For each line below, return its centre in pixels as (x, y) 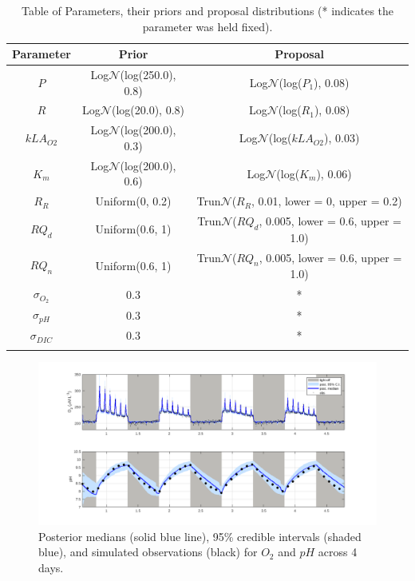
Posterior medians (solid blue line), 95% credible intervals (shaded (200, 536)
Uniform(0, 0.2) (133, 201)
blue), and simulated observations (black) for (148, 552)
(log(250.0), (148, 75)
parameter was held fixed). (207, 26)
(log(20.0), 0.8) (148, 110)
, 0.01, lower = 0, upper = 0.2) (326, 201)
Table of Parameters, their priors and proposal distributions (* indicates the (207, 10)
